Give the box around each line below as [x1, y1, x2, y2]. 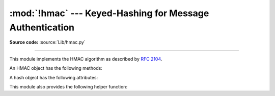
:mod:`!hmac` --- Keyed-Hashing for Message [9, 8, 209, 19]
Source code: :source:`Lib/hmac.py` [9, 39, 86, 45]
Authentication [9, 22, 75, 33]
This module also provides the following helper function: [9, 83, 127, 89]
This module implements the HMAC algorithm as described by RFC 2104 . [9, 56, 162, 62]
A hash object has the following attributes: [9, 74, 98, 80]
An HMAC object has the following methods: [9, 65, 103, 71]
